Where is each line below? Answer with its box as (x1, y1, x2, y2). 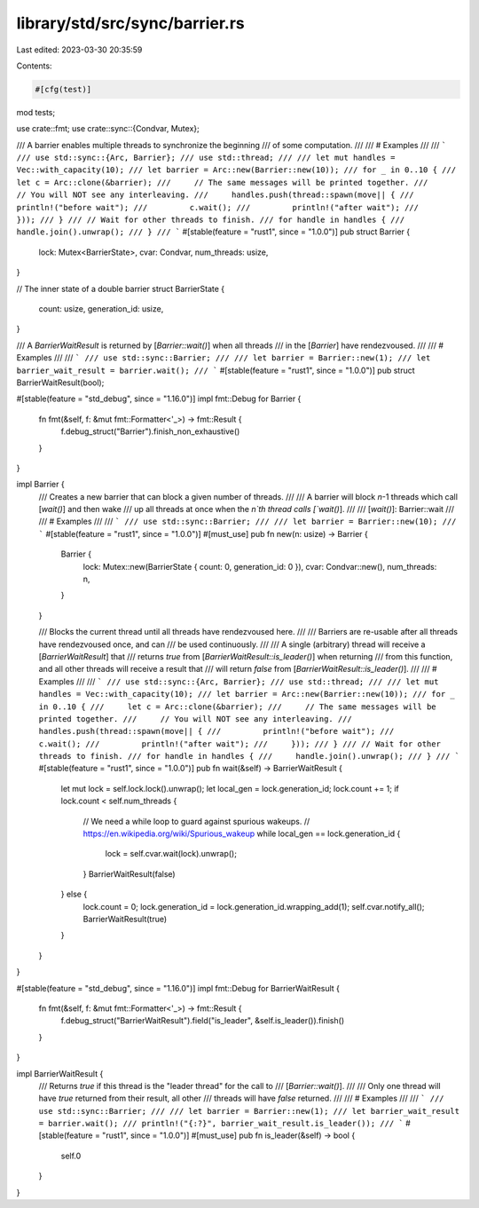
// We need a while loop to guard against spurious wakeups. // (82, 816, 310, 826)
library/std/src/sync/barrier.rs (16, 13, 245, 33)
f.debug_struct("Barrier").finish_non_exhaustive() (60, 426, 240, 437)
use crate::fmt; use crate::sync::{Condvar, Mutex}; (16, 123, 200, 134)
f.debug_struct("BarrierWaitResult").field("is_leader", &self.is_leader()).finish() (60, 1015, 345, 1026)
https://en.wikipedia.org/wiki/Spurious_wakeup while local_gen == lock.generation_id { (82, 828, 401, 839)
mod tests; (16, 107, 56, 117)
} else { (60, 888, 88, 900)
